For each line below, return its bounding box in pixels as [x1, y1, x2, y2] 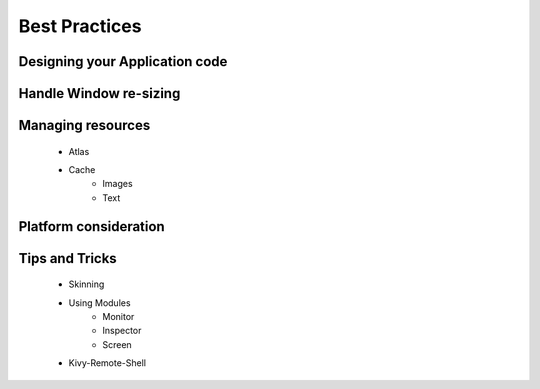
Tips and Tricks [18, 250, 117, 267]
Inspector [102, 325, 142, 337]
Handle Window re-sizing [18, 85, 181, 102]
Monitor [102, 310, 135, 322]
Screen [102, 338, 132, 350]
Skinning [68, 278, 105, 290]
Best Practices [18, 15, 142, 37]
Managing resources [18, 117, 151, 134]
